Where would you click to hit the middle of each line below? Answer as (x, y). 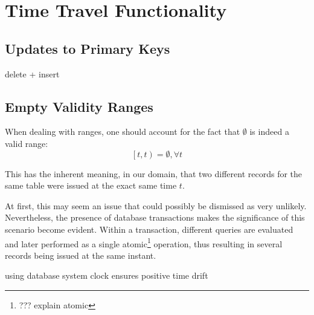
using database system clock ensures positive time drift (107, 275)
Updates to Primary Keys (88, 48)
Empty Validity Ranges (79, 106)
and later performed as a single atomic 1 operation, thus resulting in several (144, 242)
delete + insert (32, 73)
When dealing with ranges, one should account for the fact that (123, 132)
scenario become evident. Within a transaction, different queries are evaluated (149, 229)
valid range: (27, 143)
